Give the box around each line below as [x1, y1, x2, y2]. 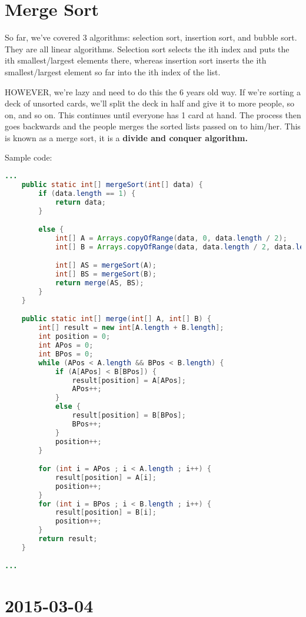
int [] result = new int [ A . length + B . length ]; [38, 323, 224, 332]
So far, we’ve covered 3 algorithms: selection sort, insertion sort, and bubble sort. [5, 31, 297, 44]
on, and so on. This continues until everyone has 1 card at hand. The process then [5, 108, 301, 121]
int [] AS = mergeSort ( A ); [55, 261, 157, 270]
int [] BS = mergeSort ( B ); [55, 270, 157, 279]
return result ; [38, 535, 98, 543]
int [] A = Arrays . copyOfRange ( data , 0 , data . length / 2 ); [55, 234, 287, 242]
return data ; [55, 198, 106, 206]
